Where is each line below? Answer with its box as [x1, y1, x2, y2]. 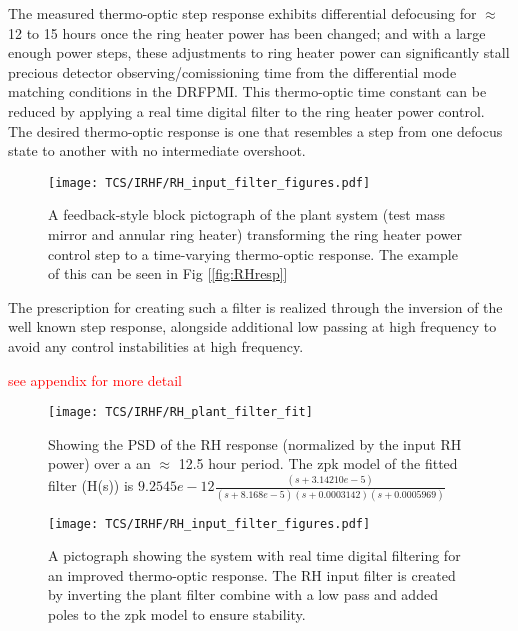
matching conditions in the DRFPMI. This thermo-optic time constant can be [8, 81, 487, 102]
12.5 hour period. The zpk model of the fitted [178, 453, 458, 474]
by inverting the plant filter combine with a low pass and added [48, 584, 438, 605]
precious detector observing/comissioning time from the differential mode [8, 61, 457, 82]
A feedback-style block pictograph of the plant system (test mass [48, 204, 446, 225]
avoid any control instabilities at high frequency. [8, 335, 304, 356]
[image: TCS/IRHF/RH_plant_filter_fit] [48, 405, 313, 420]
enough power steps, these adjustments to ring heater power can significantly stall [8, 42, 510, 63]
